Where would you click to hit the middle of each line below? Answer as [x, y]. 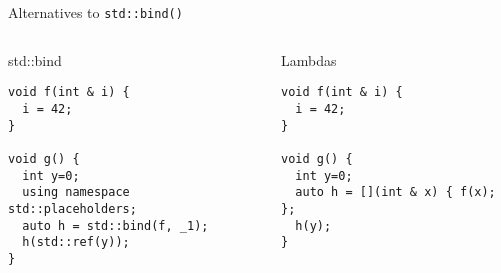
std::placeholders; [72, 208]
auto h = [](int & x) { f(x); [395, 192]
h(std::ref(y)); [76, 242]
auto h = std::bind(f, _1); [115, 225]
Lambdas [309, 59]
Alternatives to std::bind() [95, 12]
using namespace [76, 192]
